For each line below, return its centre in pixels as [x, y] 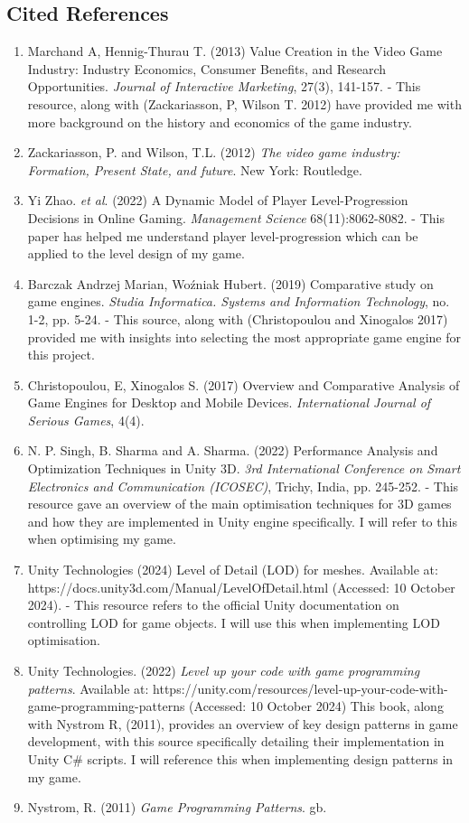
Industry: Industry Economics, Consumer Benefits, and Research [207, 68]
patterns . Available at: [88, 688]
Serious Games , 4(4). [86, 420]
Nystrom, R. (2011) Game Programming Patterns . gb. [177, 807]
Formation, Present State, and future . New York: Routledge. [195, 169]
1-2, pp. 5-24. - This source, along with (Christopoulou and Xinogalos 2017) [238, 318]
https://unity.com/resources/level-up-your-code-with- [300, 688]
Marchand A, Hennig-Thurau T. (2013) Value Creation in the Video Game [235, 51]
